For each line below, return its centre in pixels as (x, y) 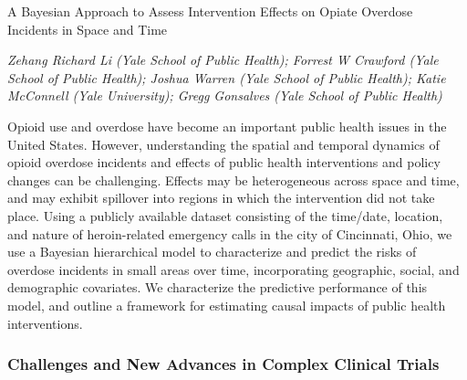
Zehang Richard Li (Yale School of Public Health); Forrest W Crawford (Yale (223, 60)
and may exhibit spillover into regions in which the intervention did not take (221, 198)
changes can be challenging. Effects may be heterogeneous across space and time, (233, 179)
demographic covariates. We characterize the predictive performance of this (218, 287)
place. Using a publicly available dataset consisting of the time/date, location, (225, 215)
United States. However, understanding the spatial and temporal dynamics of (223, 144)
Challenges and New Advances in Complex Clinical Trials (223, 364)
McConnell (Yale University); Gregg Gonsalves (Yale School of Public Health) (225, 95)
